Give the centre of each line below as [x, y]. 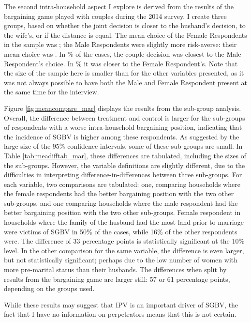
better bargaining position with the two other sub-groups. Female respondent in [122, 212]
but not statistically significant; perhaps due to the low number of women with [121, 260]
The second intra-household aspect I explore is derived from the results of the [119, 6]
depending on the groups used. [49, 288]
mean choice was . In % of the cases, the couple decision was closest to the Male [123, 54]
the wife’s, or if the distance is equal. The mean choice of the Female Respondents [125, 35]
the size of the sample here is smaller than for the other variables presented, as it [124, 73]
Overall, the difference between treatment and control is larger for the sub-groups [125, 117]
